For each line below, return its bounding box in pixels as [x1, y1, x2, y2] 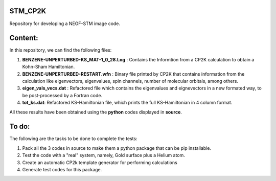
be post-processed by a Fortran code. [22, 92, 102, 98]
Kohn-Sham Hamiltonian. [22, 64, 75, 70]
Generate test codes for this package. [22, 167, 102, 173]
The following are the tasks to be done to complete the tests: [9, 135, 137, 142]
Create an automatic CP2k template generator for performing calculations [22, 159, 177, 166]
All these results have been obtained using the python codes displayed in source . [9, 109, 182, 115]
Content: [9, 34, 38, 42]
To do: [9, 122, 30, 131]
